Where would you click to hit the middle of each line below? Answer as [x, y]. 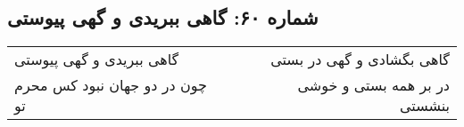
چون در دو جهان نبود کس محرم [111, 85]
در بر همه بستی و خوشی [373, 85]
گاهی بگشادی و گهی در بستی [360, 60]
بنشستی [425, 106]
